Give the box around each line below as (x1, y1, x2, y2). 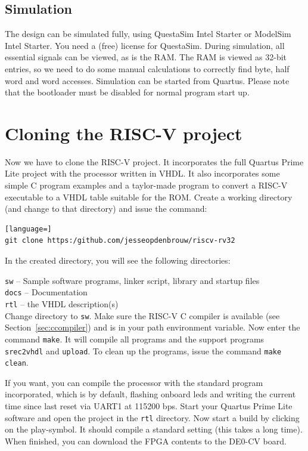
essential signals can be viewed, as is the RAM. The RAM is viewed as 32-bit (5, 51, 287, 63)
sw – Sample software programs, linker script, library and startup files (5, 274, 260, 286)
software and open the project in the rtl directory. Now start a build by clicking (5, 411, 300, 424)
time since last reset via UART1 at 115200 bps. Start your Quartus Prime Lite (5, 400, 293, 412)
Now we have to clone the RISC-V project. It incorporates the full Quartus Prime (5, 155, 304, 168)
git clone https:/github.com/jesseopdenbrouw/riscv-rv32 (5, 236, 235, 245)
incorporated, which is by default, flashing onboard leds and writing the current (5, 388, 296, 400)
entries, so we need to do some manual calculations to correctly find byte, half (5, 62, 290, 75)
